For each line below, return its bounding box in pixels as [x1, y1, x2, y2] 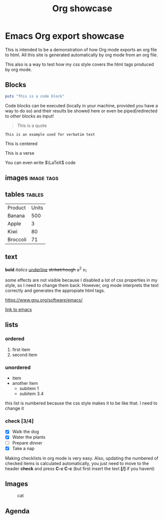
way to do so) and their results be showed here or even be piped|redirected [5, 108, 158, 114]
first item [12, 346, 30, 353]
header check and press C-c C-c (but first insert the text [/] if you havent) [5, 466, 155, 472]
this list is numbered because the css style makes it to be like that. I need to [5, 400, 158, 406]
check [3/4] [5, 418, 34, 424]
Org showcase [52, 3, 113, 14]
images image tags [5, 174, 59, 182]
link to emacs [5, 307, 32, 312]
